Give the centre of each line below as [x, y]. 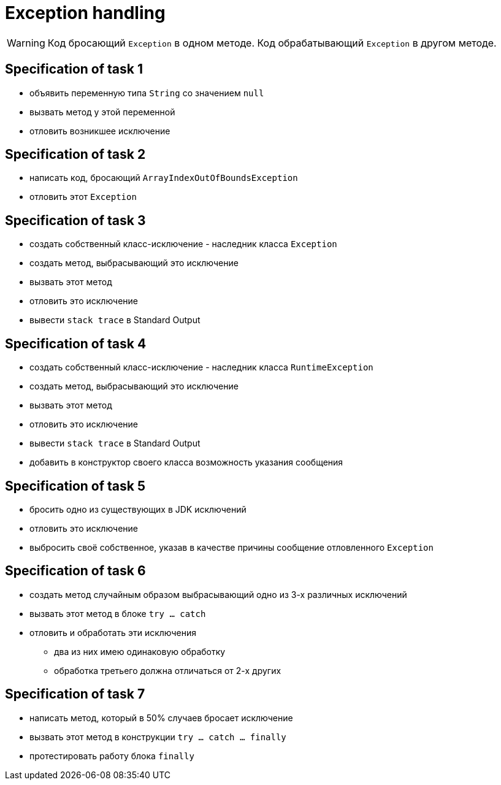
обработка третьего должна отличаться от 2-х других [168, 670]
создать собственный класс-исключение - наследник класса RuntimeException [201, 367]
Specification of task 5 [75, 486]
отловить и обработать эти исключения [113, 632]
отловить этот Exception [83, 197]
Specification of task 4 [76, 343]
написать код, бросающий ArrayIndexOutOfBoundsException [164, 178]
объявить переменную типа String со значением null [147, 93]
